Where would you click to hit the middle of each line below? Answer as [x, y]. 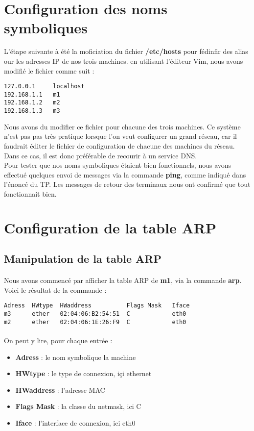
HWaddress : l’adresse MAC [60, 390]
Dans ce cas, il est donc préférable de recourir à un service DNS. [101, 155]
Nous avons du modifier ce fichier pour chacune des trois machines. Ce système [122, 126]
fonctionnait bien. [30, 193]
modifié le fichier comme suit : [49, 70]
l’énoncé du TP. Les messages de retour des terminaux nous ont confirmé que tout [127, 184]
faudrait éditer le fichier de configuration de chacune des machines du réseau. [119, 145]
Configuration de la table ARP [110, 227]
